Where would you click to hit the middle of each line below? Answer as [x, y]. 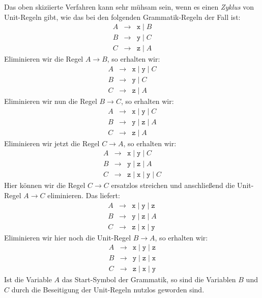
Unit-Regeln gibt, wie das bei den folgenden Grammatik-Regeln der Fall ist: [122, 17]
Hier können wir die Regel [45, 185]
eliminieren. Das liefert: [84, 195]
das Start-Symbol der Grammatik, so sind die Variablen [149, 279]
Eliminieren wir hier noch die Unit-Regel [68, 237]
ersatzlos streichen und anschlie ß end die [173, 185]
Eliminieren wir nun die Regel [51, 101]
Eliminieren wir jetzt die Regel [52, 143]
